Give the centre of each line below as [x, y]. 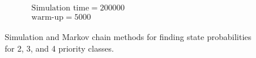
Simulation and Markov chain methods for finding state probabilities [128, 37]
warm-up [48, 18]
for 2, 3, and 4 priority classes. [59, 48]
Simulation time [60, 8]
